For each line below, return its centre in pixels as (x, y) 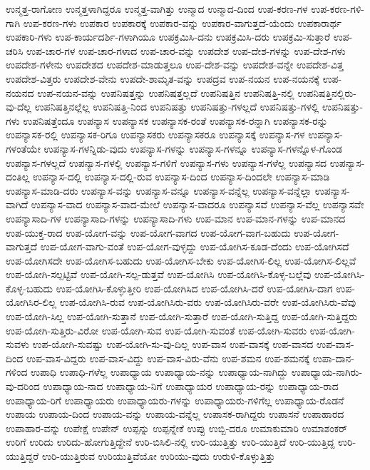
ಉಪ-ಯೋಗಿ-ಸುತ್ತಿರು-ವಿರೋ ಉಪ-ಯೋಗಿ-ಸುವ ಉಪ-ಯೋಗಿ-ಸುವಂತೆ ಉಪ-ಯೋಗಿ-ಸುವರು (156, 330)
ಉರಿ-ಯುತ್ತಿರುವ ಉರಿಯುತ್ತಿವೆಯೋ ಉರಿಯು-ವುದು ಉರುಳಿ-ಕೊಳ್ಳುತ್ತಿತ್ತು (159, 456)
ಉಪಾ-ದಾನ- (333, 358)
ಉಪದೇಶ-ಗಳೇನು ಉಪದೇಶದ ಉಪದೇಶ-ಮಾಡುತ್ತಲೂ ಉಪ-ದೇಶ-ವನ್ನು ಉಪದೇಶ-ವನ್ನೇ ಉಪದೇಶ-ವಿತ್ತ (175, 65)
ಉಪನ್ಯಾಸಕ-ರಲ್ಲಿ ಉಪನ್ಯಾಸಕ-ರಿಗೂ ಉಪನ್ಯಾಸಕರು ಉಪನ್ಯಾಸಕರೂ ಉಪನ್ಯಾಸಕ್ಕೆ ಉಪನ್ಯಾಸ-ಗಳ (155, 134)
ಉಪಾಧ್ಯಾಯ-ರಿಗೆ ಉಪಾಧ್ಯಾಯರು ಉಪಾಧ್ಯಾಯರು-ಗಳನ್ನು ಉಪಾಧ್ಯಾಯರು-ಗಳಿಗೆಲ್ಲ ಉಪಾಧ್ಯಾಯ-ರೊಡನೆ (175, 400)
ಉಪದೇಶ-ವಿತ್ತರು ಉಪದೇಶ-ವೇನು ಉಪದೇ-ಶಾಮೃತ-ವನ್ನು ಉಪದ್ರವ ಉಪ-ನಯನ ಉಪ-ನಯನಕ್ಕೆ (163, 78)
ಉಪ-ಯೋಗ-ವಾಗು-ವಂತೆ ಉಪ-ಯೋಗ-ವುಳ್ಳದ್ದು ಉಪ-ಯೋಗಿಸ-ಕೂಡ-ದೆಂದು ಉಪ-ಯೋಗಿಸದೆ (195, 246)
